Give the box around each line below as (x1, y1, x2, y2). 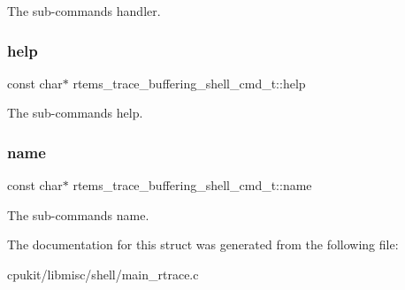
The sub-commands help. (7, 103, 143, 122)
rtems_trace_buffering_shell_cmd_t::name (73, 176, 312, 195)
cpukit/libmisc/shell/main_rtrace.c (7, 265, 199, 283)
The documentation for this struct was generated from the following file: (7, 235, 399, 254)
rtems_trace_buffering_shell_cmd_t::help (73, 73, 306, 92)
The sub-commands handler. (7, 2, 161, 19)
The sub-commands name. (7, 205, 149, 224)
